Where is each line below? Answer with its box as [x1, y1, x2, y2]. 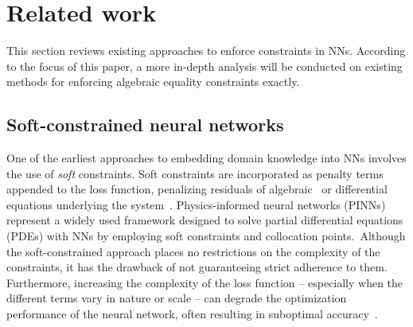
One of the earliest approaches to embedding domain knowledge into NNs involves [6, 150, 407, 166]
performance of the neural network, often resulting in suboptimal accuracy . [6, 306, 378, 322]
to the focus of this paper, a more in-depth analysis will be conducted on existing [6, 57, 403, 74]
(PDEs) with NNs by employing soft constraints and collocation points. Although [6, 228, 406, 244]
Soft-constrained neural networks [6, 112, 284, 137]
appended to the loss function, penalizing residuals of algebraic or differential [6, 181, 388, 197]
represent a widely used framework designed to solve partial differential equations [6, 212, 403, 228]
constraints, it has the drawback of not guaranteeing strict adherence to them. [6, 259, 388, 275]
